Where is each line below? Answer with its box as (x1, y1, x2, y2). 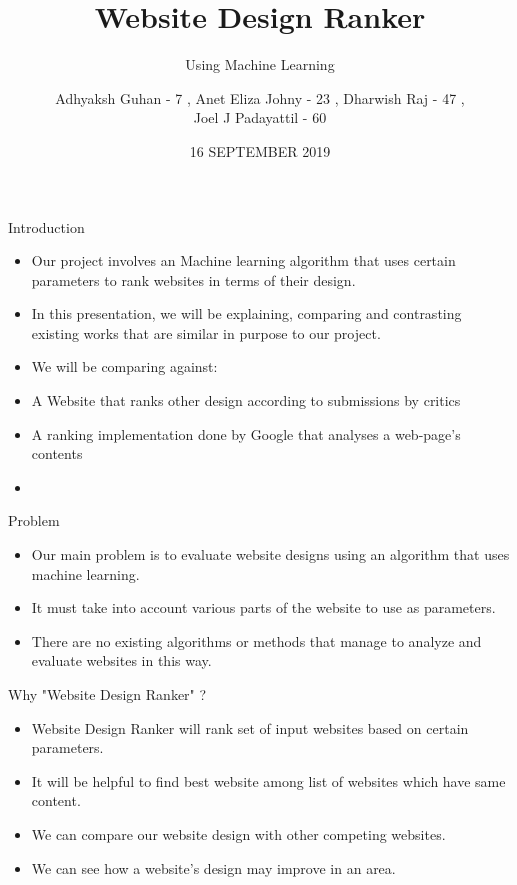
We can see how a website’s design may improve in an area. (31, 857, 396, 878)
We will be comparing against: (31, 356, 218, 377)
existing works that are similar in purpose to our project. (31, 322, 381, 343)
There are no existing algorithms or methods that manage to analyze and (31, 630, 482, 651)
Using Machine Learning (185, 54, 335, 75)
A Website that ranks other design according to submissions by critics (31, 390, 461, 411)
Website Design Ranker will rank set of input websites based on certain (31, 717, 469, 738)
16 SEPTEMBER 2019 (189, 140, 331, 161)
